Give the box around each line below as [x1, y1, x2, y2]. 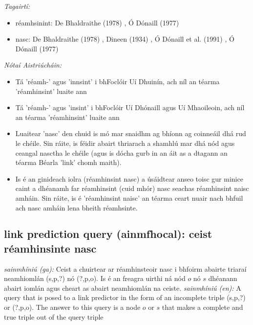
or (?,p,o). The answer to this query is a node [4, 302, 141, 312]
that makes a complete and [162, 302, 243, 312]
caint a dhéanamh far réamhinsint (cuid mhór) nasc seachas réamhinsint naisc [15, 183, 249, 193]
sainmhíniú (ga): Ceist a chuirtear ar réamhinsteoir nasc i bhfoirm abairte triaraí [4, 263, 247, 274]
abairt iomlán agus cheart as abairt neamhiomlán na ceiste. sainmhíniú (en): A [4, 282, 241, 293]
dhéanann [208, 273, 237, 283]
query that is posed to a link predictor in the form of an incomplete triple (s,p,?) [4, 292, 246, 302]
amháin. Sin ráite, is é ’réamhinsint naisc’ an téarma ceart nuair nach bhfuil [15, 192, 243, 203]
